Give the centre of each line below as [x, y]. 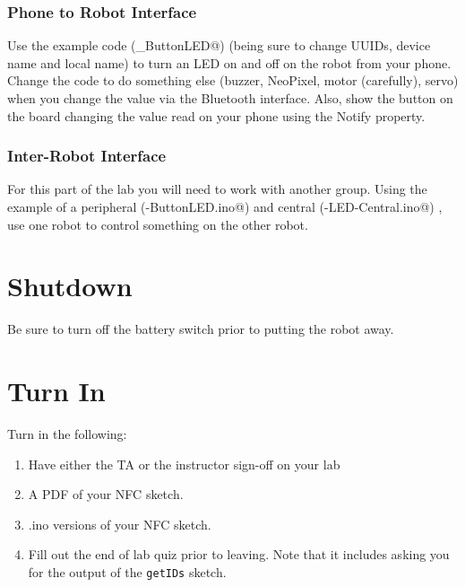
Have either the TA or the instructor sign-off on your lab [184, 464]
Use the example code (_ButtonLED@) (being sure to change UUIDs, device [219, 45]
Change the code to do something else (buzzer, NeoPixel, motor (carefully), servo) [233, 80]
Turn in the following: [67, 434]
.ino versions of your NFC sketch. [120, 524]
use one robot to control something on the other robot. [158, 224]
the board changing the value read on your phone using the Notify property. [216, 115]
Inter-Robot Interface [87, 156]
